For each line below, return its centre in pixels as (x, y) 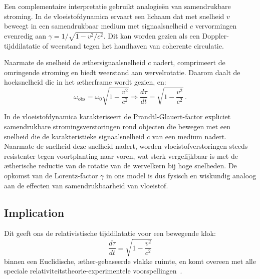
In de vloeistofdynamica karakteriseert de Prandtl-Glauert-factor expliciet (117, 116)
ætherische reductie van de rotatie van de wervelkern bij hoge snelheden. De (120, 166)
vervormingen (216, 26)
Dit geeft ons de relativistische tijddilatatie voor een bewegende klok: (110, 233)
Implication (34, 212)
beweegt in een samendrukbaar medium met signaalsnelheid (96, 26)
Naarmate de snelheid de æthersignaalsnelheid (75, 62)
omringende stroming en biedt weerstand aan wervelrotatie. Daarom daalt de (122, 72)
